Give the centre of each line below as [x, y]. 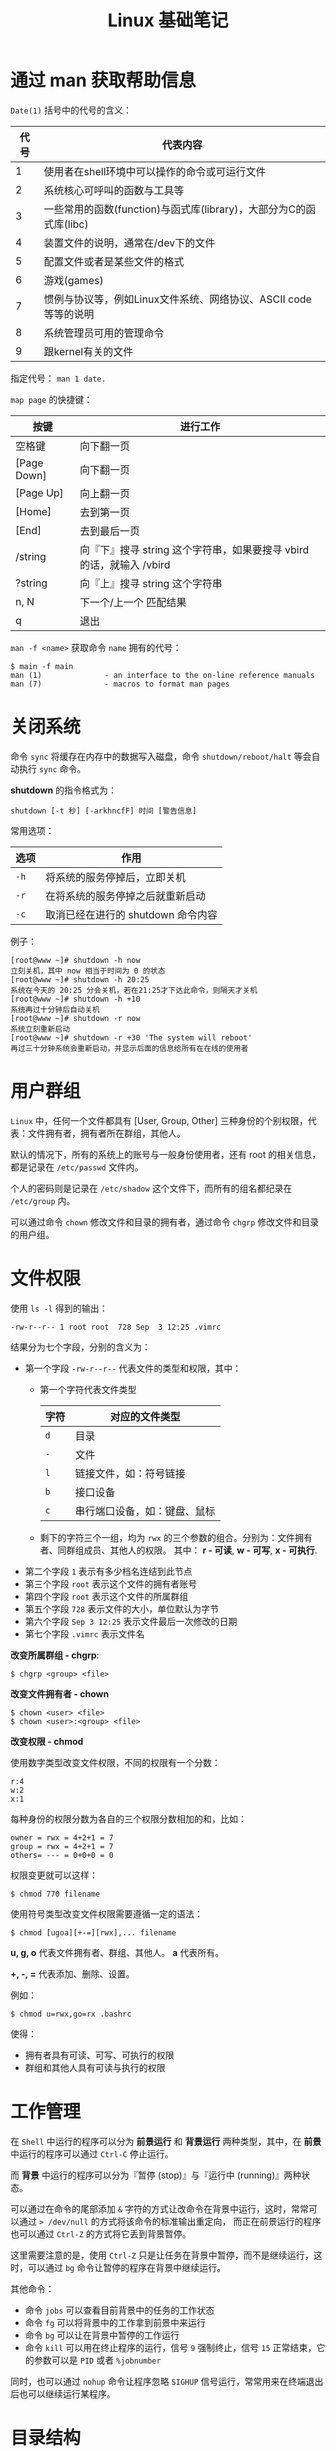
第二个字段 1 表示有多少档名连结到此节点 [108, 1571]
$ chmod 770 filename [55, 1894]
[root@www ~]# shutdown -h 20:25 [80, 979]
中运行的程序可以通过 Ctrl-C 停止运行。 [92, 2153]
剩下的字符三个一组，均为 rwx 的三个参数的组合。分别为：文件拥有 [176, 1537]
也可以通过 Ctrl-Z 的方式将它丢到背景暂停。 [101, 2233]
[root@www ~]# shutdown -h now [75, 960]
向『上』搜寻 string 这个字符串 [151, 583]
